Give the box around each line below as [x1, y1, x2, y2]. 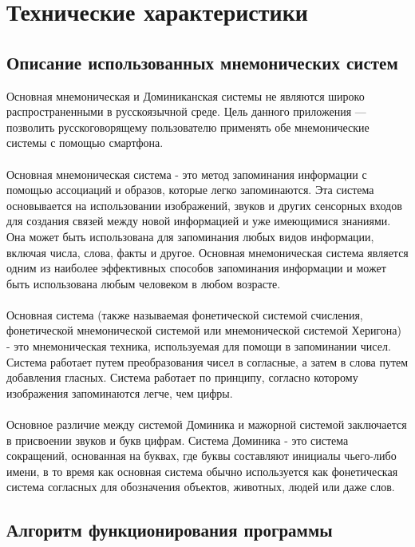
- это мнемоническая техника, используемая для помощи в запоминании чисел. [6, 338, 391, 355]
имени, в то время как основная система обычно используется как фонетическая [6, 462, 398, 479]
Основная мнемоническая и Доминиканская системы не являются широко [6, 87, 365, 104]
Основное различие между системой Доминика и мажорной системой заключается [6, 416, 407, 433]
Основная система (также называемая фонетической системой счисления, [6, 306, 363, 323]
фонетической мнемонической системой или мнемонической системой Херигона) [6, 322, 401, 339]
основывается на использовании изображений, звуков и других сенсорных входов [6, 196, 402, 213]
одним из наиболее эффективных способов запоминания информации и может [6, 260, 386, 276]
